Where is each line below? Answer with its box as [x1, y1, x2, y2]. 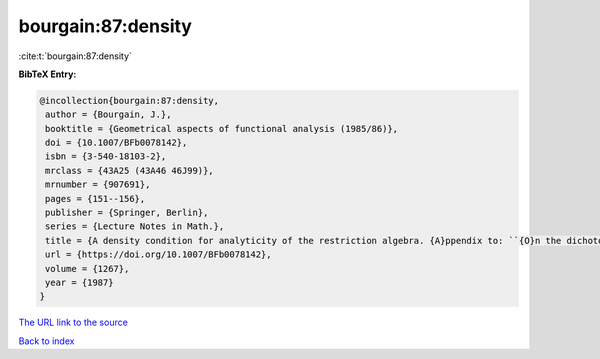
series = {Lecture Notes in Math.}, [45, 221, 225, 232]
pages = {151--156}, [45, 193, 146, 204]
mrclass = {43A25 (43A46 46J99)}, [45, 165, 214, 176]
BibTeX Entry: [18, 68, 77, 80]
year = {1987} [45, 277, 114, 288]
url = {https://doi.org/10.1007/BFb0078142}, [45, 249, 272, 260]
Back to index [18, 335, 75, 347]
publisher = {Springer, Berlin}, [45, 207, 209, 219]
